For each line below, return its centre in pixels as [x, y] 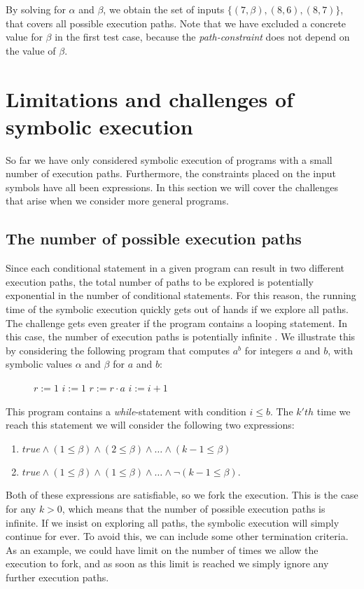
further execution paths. [57, 577]
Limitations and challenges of [149, 98]
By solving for [36, 9]
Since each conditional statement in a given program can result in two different [175, 268]
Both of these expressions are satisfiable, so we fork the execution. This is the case [182, 495]
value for [24, 37]
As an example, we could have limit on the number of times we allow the [162, 549]
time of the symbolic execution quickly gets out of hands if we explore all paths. [177, 309]
